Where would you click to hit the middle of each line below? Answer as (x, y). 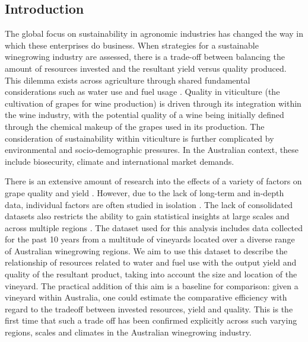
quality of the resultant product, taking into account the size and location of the (151, 274)
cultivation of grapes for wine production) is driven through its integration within (153, 103)
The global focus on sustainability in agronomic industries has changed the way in (154, 33)
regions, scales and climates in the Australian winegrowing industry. (128, 332)
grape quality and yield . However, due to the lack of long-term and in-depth (145, 192)
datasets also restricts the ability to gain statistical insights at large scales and (147, 216)
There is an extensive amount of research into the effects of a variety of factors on (153, 181)
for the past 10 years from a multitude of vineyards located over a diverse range (150, 239)
